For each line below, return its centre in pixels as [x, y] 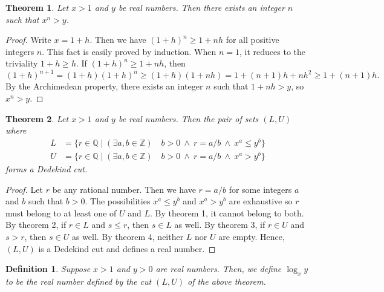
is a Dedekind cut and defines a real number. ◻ [127, 248]
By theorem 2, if [36, 225]
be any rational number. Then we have [124, 189]
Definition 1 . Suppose [48, 269]
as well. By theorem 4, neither [128, 237]
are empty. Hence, [252, 237]
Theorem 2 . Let [37, 118]
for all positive [252, 40]
